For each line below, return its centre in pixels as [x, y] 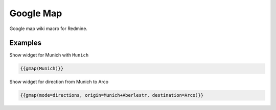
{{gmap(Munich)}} [42, 68]
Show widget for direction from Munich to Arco [59, 82]
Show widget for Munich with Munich [49, 55]
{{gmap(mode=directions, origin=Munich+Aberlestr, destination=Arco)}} [112, 95]
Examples [26, 43]
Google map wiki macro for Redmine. [49, 29]
